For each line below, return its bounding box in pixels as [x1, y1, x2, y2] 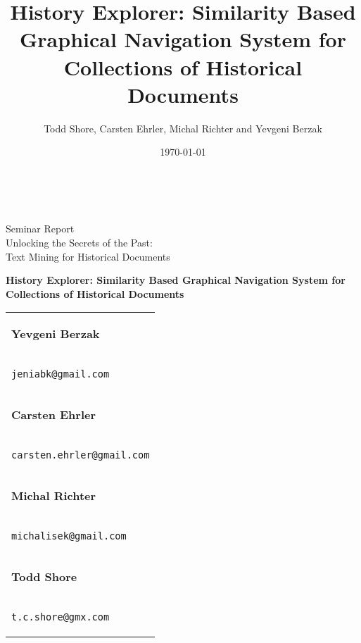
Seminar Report [6, 221, 75, 236]
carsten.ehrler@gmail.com [11, 449, 150, 461]
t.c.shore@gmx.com [11, 611, 110, 623]
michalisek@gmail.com [11, 530, 127, 542]
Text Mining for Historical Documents [6, 249, 170, 263]
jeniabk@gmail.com [11, 368, 110, 380]
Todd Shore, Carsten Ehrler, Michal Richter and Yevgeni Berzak [44, 120, 322, 135]
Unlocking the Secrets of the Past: [6, 235, 153, 250]
